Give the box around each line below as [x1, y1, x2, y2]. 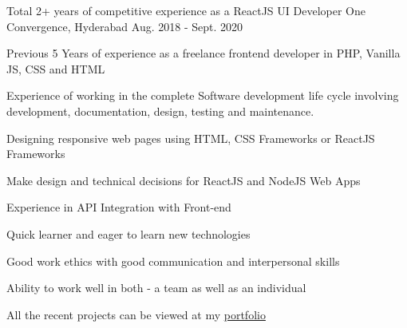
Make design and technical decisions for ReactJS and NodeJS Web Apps [6, 172, 361, 188]
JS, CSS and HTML [6, 60, 105, 77]
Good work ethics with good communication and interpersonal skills [6, 252, 340, 269]
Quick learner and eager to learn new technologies [6, 225, 251, 242]
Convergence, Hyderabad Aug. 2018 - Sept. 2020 [6, 18, 243, 34]
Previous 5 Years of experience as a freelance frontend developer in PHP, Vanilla [6, 45, 401, 61]
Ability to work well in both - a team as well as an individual [6, 279, 306, 296]
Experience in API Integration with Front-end [6, 199, 231, 215]
